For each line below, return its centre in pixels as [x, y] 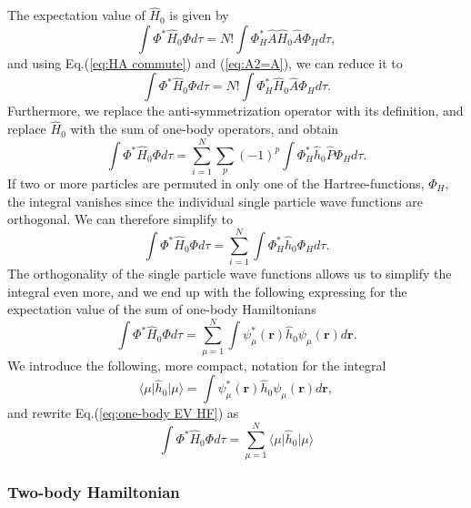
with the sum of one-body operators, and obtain [205, 129]
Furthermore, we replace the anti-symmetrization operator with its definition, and [235, 111]
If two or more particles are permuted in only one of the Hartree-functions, [216, 183]
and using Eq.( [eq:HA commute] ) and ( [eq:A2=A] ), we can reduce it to [205, 62]
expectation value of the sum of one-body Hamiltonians [162, 309]
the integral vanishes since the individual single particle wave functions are [215, 201]
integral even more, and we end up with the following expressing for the [207, 291]
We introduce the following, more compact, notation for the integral [197, 365]
